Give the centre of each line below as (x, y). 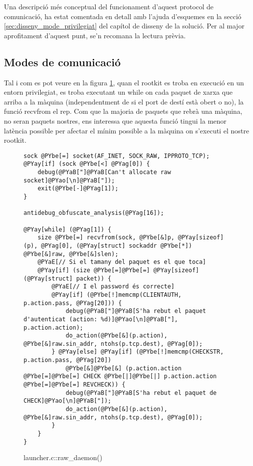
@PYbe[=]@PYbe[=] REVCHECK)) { (75, 385)
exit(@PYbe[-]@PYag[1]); (78, 189)
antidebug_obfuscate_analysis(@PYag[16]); (94, 213)
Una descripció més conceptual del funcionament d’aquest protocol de (109, 6)
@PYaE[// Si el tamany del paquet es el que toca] (122, 262)
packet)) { (94, 278)
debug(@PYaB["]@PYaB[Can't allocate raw (104, 172)
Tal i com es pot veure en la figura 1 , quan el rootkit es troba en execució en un (124, 82)
